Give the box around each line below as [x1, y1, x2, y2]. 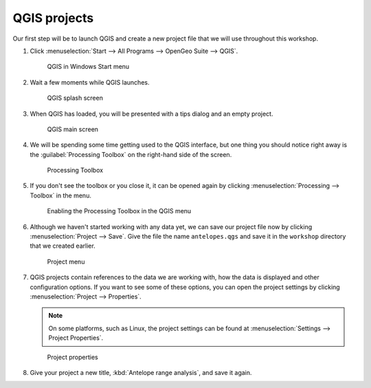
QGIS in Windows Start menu [47, 63, 130, 71]
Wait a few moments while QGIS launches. [30, 78, 150, 86]
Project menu [47, 257, 85, 266]
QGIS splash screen [47, 94, 103, 103]
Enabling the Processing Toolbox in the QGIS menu [47, 207, 192, 215]
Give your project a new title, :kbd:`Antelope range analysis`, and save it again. [30, 368, 252, 376]
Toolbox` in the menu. [30, 191, 92, 200]
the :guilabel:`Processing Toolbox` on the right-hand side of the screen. [30, 150, 232, 158]
